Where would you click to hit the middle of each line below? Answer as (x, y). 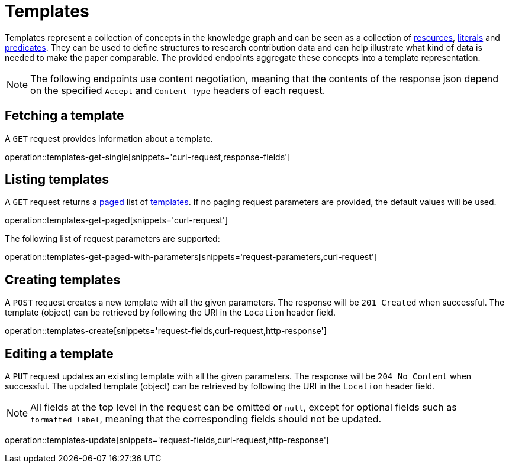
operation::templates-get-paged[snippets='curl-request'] (117, 220)
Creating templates (63, 279)
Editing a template (59, 353)
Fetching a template (65, 116)
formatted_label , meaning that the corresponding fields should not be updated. (206, 419)
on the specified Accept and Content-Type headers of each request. (178, 90)
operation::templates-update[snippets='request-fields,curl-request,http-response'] (167, 440)
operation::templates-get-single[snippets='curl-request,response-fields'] (148, 157)
